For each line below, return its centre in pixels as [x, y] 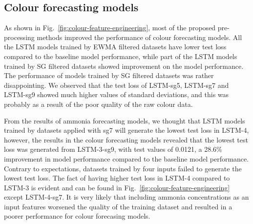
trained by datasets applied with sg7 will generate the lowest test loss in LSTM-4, [126, 130]
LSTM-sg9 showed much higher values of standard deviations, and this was [116, 94]
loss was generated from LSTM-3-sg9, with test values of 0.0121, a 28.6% [113, 149]
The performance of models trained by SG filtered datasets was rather [109, 75]
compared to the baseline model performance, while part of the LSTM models [121, 56]
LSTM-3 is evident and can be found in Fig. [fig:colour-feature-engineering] [117, 187]
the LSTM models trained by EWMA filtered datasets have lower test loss [115, 47]
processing [19, 37]
